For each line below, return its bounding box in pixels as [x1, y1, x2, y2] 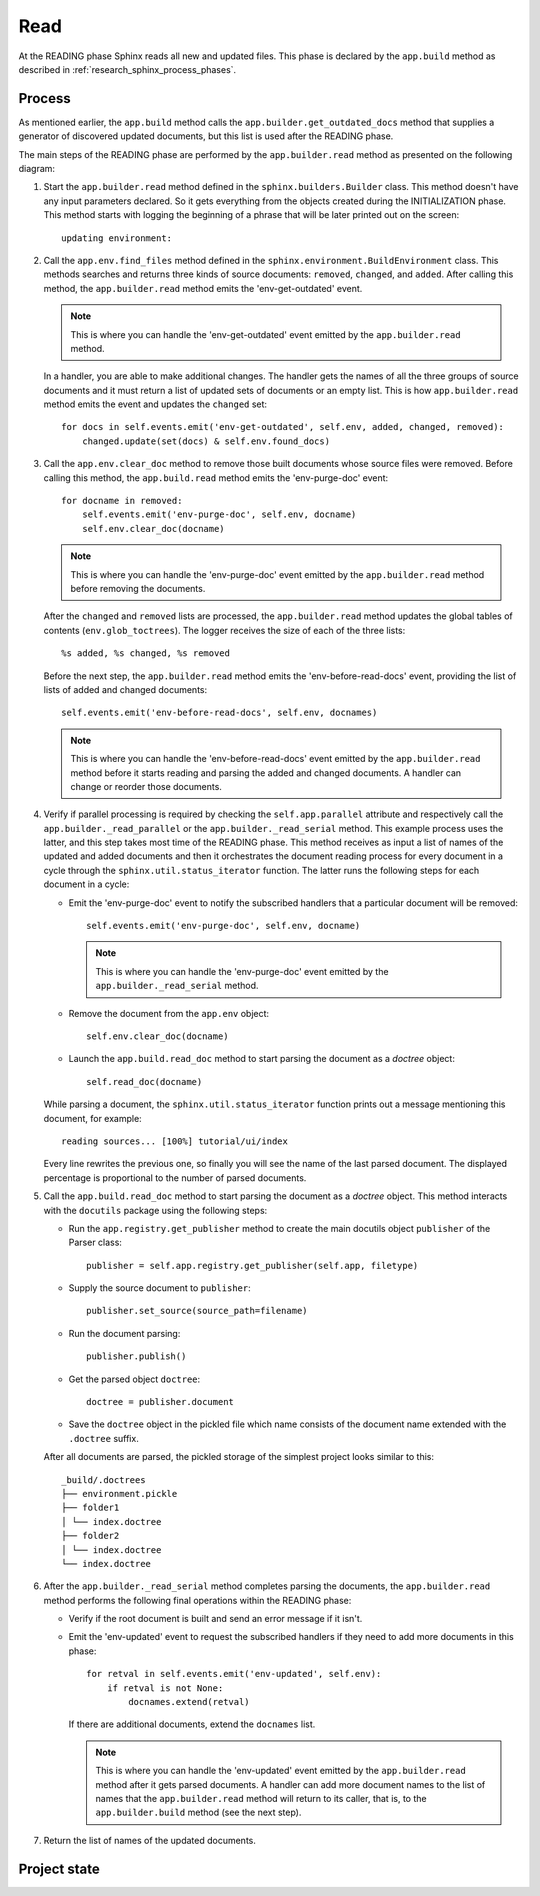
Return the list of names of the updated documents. [43, 1834, 257, 1846]
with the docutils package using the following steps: [43, 1204, 268, 1216]
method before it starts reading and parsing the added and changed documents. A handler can [70, 766, 462, 779]
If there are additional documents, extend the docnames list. [68, 1718, 316, 1730]
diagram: [18, 163, 55, 175]
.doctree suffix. [68, 1432, 139, 1444]
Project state [18, 1860, 100, 1877]
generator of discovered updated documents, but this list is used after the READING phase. [18, 130, 394, 142]
